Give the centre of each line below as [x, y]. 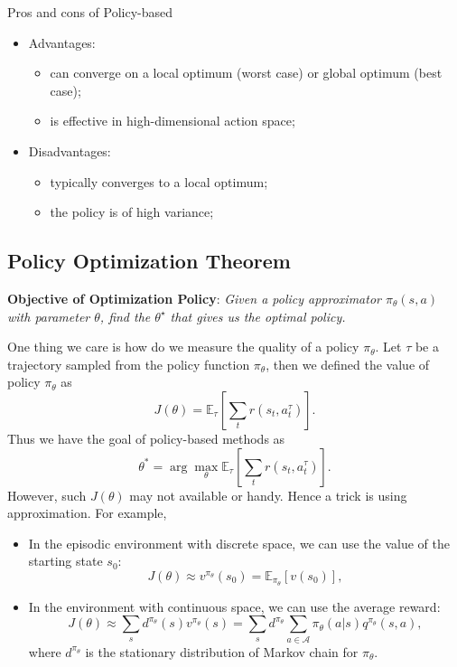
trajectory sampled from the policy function [129, 364]
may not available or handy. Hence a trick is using [268, 495]
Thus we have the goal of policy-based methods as [146, 438]
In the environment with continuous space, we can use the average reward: [234, 606]
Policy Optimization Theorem [149, 261]
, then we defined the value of [348, 364]
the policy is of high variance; [132, 212]
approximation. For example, [87, 513]
